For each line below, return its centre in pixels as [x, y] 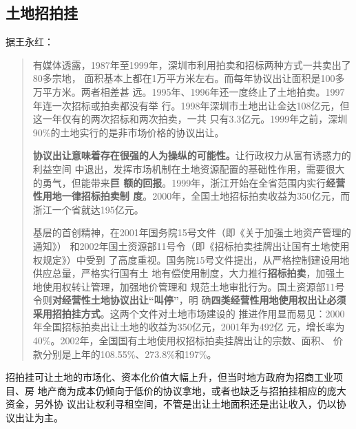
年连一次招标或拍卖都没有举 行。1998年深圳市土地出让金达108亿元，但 [191, 105]
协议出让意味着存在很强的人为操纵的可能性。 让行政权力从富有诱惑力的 [192, 155]
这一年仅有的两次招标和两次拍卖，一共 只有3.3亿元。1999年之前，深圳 [190, 119]
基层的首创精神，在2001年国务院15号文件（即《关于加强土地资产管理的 [192, 232]
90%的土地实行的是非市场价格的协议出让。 [128, 132]
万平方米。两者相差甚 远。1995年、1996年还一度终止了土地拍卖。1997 [189, 91]
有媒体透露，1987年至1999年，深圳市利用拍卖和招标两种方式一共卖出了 [192, 64]
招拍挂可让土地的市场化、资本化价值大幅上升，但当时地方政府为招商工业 [169, 377]
